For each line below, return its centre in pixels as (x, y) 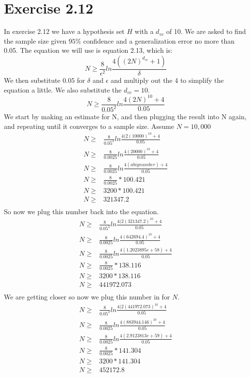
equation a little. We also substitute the (63, 89)
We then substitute (32, 80)
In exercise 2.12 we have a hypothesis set (64, 31)
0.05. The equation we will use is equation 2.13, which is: (88, 50)
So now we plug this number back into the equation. (81, 211)
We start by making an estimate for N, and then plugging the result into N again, (125, 117)
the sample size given (35, 40)
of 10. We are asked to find (206, 31)
